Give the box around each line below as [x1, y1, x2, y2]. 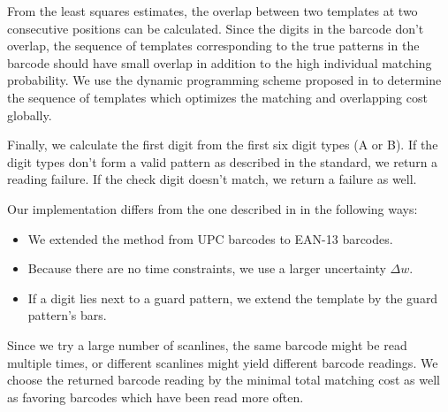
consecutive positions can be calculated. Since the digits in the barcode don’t [7, 19, 424, 37]
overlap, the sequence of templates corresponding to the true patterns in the [7, 36, 420, 55]
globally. [7, 105, 52, 124]
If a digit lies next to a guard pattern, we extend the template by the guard [27, 288, 438, 307]
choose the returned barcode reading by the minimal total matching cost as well [7, 370, 440, 389]
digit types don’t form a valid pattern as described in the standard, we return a [7, 152, 438, 171]
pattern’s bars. [27, 306, 107, 324]
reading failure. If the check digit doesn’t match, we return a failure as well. [7, 170, 417, 188]
